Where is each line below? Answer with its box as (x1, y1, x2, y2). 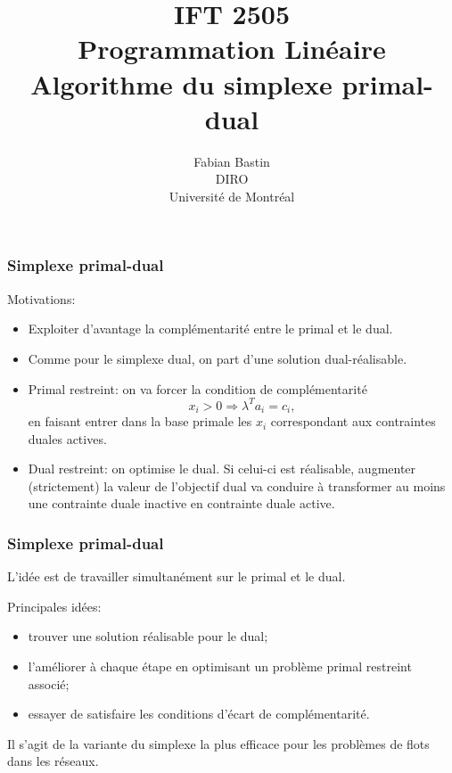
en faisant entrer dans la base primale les (28, 412, 252, 431)
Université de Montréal (168, 186, 295, 205)
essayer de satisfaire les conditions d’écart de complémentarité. (28, 704, 370, 723)
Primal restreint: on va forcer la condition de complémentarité (28, 379, 367, 398)
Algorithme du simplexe (30, 65, 333, 102)
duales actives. (28, 429, 107, 448)
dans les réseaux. (7, 752, 99, 770)
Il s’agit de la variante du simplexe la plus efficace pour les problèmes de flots (7, 734, 430, 752)
